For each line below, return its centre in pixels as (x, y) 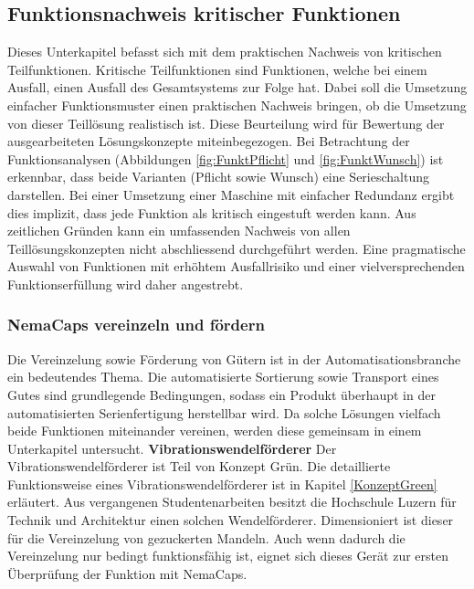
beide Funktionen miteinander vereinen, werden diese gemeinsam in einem (215, 431)
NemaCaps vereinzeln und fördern (136, 325)
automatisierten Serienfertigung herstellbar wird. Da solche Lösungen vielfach (224, 412)
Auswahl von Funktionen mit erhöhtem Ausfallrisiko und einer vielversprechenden (236, 266)
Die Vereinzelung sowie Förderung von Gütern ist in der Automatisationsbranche (234, 358)
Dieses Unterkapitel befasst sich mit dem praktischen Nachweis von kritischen (225, 52)
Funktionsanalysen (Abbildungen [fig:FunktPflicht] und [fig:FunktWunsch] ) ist (226, 158)
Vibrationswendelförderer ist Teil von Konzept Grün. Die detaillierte (199, 466)
